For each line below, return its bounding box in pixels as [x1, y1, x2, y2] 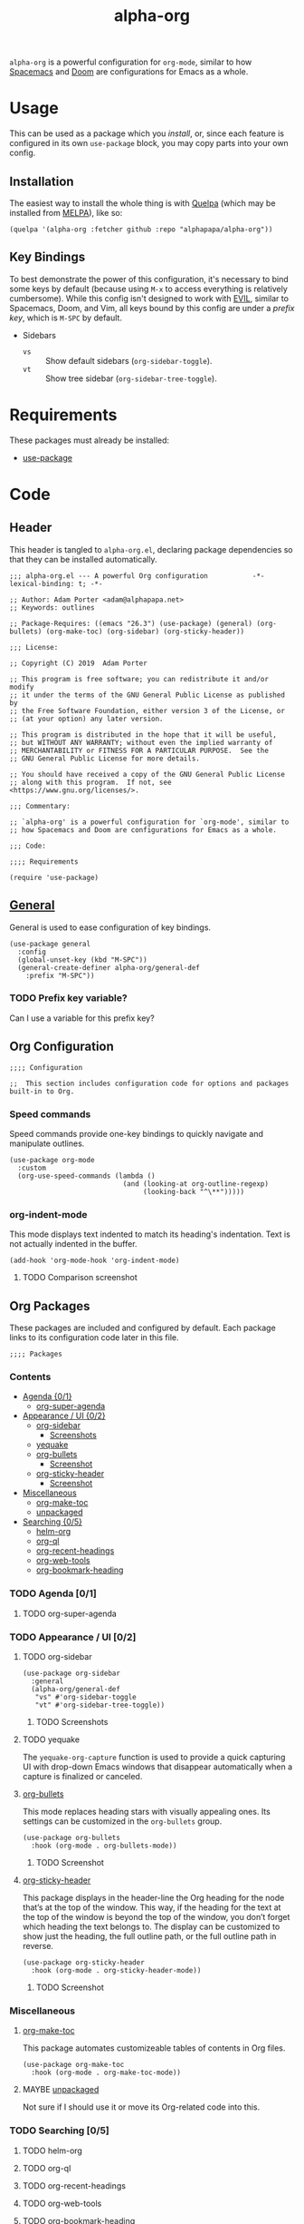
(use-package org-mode [9, 1155, 95, 1164]
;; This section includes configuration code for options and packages [9, 1079, 290, 1088]
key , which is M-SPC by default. [9, 312, 122, 323]
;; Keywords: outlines [9, 603, 95, 612]
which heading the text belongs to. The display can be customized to [22, 1921, 280, 1932]
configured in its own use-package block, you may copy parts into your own [9, 138, 290, 149]
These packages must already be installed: [9, 435, 170, 446]
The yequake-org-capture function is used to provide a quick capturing [22, 1751, 286, 1762]
